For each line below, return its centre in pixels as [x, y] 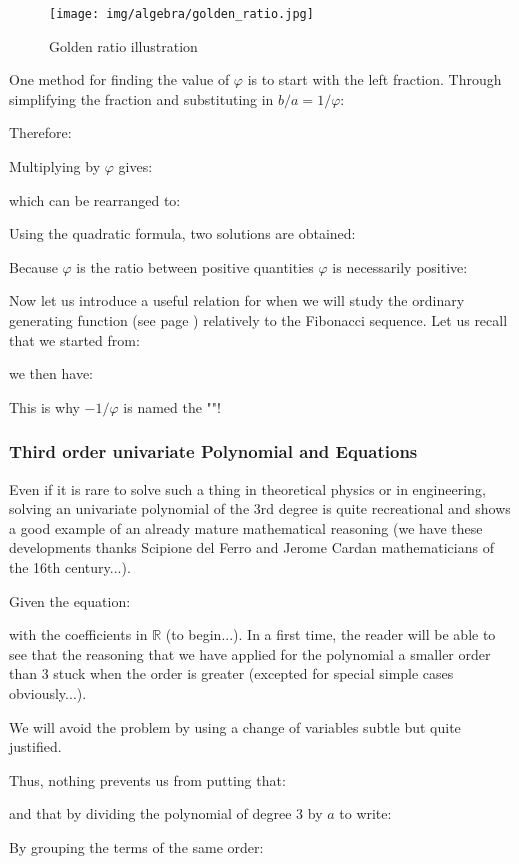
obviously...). [48, 692]
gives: [135, 166]
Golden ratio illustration [123, 45]
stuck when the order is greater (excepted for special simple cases [253, 673]
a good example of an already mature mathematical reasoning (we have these [246, 527]
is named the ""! [172, 406]
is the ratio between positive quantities [195, 266]
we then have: [51, 373]
